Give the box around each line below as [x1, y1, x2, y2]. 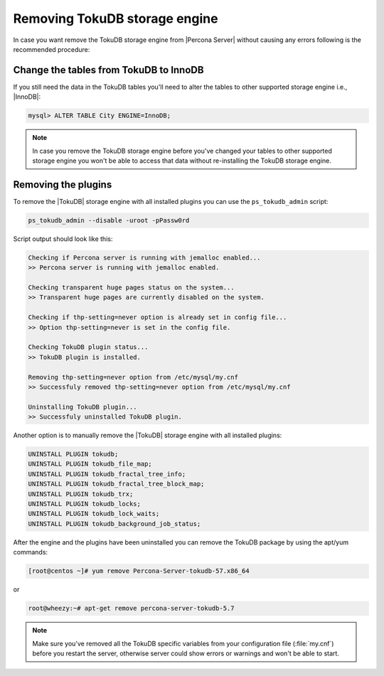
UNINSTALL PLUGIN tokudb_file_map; [28, 460, 152, 468]
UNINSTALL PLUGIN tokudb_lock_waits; [28, 510, 160, 518]
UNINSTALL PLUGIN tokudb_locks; [28, 500, 142, 508]
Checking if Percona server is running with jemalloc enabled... [28, 253, 261, 262]
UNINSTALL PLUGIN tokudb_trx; [28, 490, 134, 498]
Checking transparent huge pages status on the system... [28, 284, 235, 291]
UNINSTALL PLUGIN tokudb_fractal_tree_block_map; [28, 480, 205, 488]
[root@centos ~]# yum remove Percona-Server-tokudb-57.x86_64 [28, 567, 250, 575]
